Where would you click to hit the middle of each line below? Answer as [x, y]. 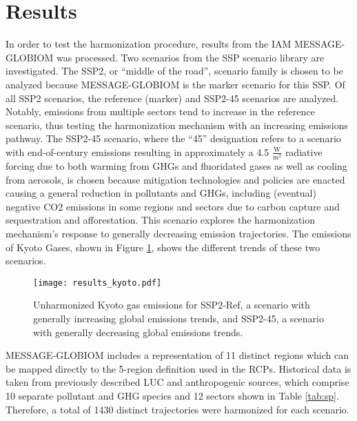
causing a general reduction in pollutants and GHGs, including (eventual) [161, 193]
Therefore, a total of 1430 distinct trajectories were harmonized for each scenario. [177, 409]
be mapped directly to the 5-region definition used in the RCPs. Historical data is [178, 368]
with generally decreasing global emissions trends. [138, 332]
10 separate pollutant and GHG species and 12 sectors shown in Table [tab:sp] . [172, 395]
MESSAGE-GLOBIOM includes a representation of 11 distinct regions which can [177, 355]
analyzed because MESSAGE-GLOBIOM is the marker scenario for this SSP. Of [175, 84]
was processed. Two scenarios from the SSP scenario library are [191, 57]
